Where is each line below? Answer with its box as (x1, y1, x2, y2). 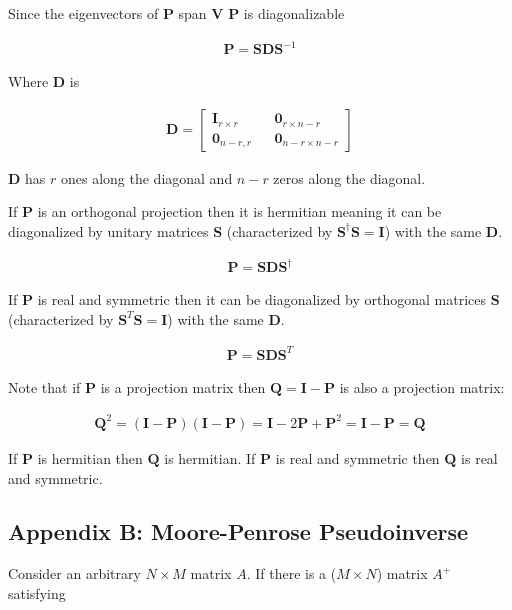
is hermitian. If (164, 447, 256, 468)
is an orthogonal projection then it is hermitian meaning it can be (37, 201, 442, 222)
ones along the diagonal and (60, 167, 233, 188)
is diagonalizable (243, 3, 345, 23)
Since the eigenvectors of (8, 3, 159, 23)
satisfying (8, 582, 66, 603)
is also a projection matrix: (339, 376, 505, 397)
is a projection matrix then (100, 376, 266, 397)
